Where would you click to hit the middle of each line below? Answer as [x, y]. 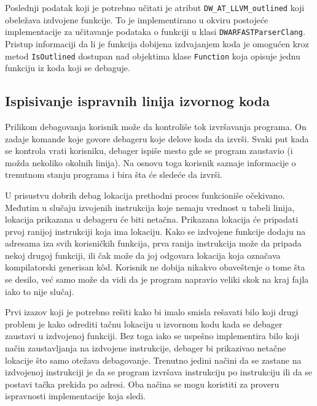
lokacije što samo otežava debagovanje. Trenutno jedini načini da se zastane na [153, 360]
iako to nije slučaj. [40, 291]
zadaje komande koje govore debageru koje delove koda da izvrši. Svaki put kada [157, 138]
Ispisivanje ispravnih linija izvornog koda [137, 101]
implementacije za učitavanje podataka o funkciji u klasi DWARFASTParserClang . [155, 32]
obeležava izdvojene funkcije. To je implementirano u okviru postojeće [137, 19]
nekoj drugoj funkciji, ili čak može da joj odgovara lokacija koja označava [143, 255]
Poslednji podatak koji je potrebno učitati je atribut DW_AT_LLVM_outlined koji [155, 7]
